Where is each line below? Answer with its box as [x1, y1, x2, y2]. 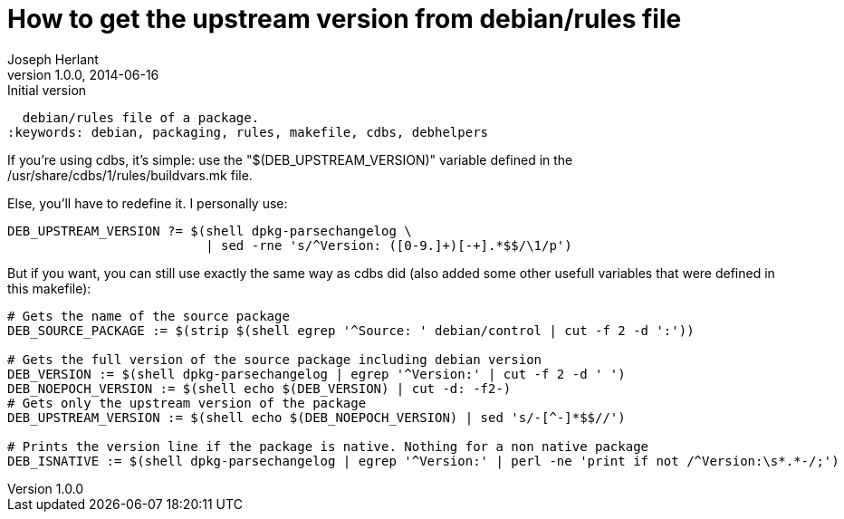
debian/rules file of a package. [22, 110, 260, 125]
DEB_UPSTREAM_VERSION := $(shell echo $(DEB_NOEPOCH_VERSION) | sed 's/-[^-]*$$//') [7, 409, 626, 425]
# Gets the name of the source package [7, 308, 290, 323]
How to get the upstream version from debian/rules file [7, 4, 682, 34]
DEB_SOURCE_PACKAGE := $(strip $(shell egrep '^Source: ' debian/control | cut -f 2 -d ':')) [7, 322, 695, 338]
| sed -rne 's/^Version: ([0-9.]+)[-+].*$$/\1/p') [206, 237, 572, 253]
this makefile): [7, 280, 91, 296]
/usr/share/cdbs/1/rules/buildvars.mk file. [7, 167, 253, 183]
